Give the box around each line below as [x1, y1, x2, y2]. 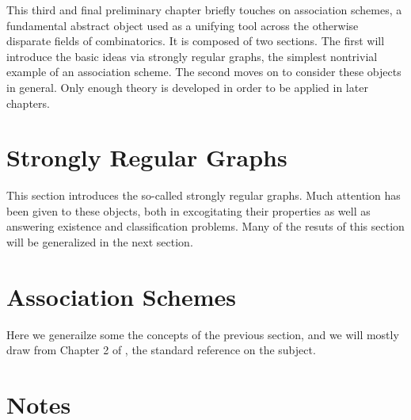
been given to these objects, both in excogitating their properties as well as [6, 202, 371, 219]
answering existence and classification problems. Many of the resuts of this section [6, 218, 405, 235]
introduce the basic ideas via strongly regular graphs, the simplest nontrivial [6, 48, 378, 64]
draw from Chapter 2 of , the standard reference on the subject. [6, 342, 316, 358]
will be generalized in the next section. [6, 234, 193, 250]
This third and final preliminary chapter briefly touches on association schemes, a [6, 2, 402, 17]
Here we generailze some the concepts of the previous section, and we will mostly [6, 326, 399, 342]
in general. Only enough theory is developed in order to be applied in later [6, 78, 368, 95]
